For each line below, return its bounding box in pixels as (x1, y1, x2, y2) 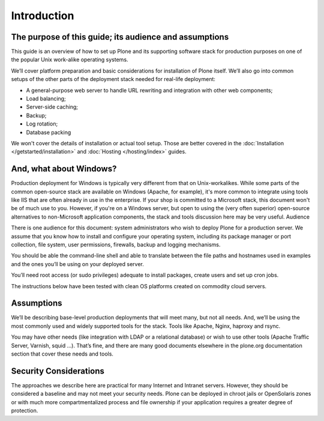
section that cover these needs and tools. (11, 350, 114, 357)
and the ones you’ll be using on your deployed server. (11, 260, 144, 267)
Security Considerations (11, 366, 105, 376)
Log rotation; (26, 120, 58, 127)
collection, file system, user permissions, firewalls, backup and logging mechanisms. (11, 241, 221, 248)
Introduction (11, 9, 74, 22)
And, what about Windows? (11, 164, 117, 174)
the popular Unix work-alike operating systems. (11, 56, 128, 63)
